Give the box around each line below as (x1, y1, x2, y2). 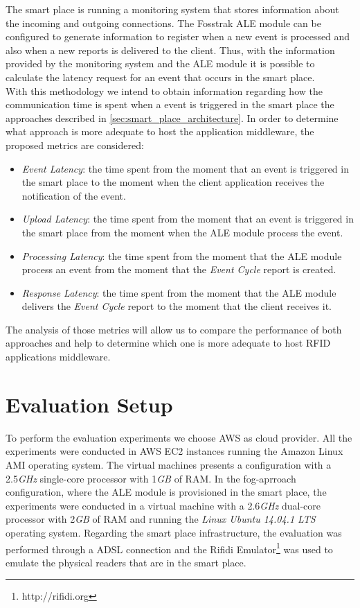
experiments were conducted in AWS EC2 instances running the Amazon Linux (6, 444, 343, 458)
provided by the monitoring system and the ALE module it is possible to (6, 56, 315, 71)
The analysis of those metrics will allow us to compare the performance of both (6, 322, 342, 336)
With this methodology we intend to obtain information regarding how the (6, 83, 323, 98)
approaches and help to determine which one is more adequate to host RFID (6, 336, 331, 350)
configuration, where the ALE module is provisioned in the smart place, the (6, 485, 327, 499)
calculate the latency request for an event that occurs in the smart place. (6, 69, 315, 84)
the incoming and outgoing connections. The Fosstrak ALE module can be (6, 15, 321, 30)
